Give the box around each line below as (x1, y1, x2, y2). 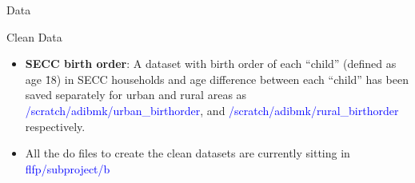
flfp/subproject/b (25, 160, 110, 177)
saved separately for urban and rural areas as (25, 86, 247, 103)
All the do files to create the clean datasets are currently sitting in (25, 145, 350, 161)
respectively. (25, 117, 86, 134)
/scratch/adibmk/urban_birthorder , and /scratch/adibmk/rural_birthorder (25, 101, 399, 118)
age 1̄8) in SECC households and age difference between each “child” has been (25, 70, 409, 87)
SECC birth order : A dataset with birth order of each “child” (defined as (25, 55, 397, 72)
